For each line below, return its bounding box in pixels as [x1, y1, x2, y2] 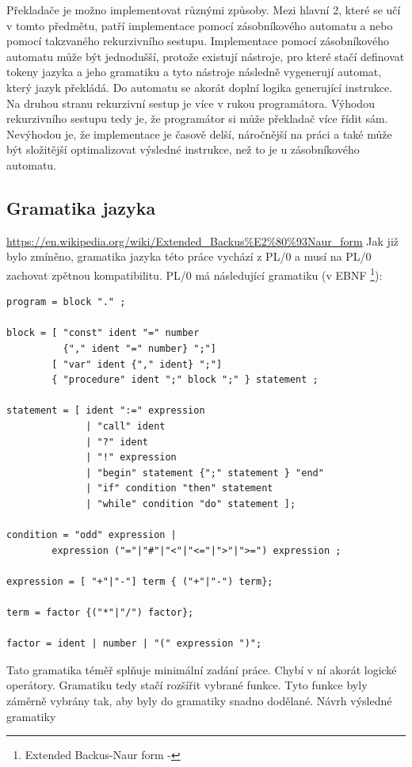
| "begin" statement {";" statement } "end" [86, 467, 324, 479]
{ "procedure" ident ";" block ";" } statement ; [51, 374, 319, 386]
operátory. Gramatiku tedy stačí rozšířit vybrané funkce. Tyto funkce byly [6, 677, 368, 693]
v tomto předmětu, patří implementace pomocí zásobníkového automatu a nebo [6, 17, 393, 33]
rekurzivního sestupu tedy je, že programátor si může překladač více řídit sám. [6, 110, 388, 127]
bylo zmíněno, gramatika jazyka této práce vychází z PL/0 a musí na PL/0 [6, 248, 372, 265]
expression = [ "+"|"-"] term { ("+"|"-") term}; [6, 575, 273, 587]
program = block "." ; [6, 296, 126, 308]
